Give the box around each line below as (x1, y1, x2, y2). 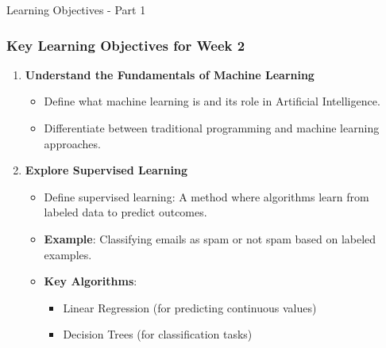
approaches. (44, 135, 101, 151)
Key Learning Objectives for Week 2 (6, 35, 245, 55)
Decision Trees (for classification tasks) (63, 326, 253, 342)
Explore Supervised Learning (25, 162, 187, 178)
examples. (44, 246, 92, 262)
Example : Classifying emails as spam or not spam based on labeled (44, 230, 376, 247)
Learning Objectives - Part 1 (6, 2, 146, 17)
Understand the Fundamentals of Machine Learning (25, 66, 315, 82)
